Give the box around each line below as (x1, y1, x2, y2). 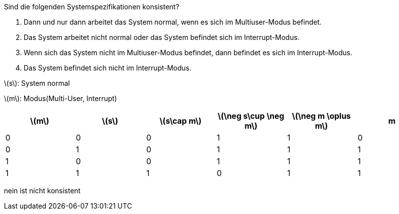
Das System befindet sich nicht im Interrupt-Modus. (24, 64, 192, 72)
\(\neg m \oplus (292, 111, 351, 121)
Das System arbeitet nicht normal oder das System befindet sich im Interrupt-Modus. (24, 33, 299, 41)
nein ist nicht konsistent (4, 186, 81, 195)
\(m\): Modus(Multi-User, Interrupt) (4, 94, 117, 103)
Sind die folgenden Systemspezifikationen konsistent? (4, 2, 179, 11)
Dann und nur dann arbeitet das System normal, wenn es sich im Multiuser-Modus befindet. (24, 18, 322, 26)
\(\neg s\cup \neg (217, 111, 284, 121)
